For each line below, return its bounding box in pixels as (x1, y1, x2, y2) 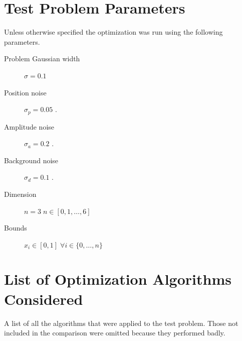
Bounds (4, 222, 27, 233)
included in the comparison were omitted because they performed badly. (4, 327, 225, 338)
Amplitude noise (4, 121, 55, 132)
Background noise (4, 155, 59, 165)
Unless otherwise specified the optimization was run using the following (4, 27, 223, 37)
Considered (4, 288, 83, 309)
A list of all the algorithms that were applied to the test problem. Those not (4, 317, 238, 328)
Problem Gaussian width (4, 53, 80, 64)
